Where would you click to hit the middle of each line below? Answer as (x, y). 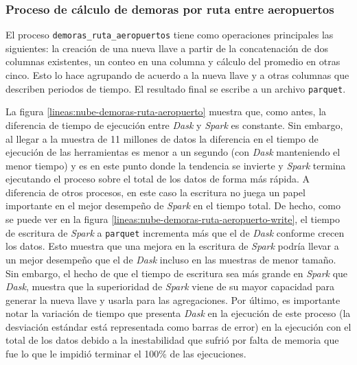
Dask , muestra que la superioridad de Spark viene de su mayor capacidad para (170, 286)
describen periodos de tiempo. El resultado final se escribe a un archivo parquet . (176, 88)
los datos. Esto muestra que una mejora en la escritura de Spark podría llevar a (172, 246)
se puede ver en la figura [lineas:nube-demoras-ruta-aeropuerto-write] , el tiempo (173, 219)
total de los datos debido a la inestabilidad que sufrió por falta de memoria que (172, 340)
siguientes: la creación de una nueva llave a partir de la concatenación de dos (167, 48)
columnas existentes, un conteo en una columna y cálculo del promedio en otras (173, 61)
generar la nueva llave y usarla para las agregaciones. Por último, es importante (173, 299)
